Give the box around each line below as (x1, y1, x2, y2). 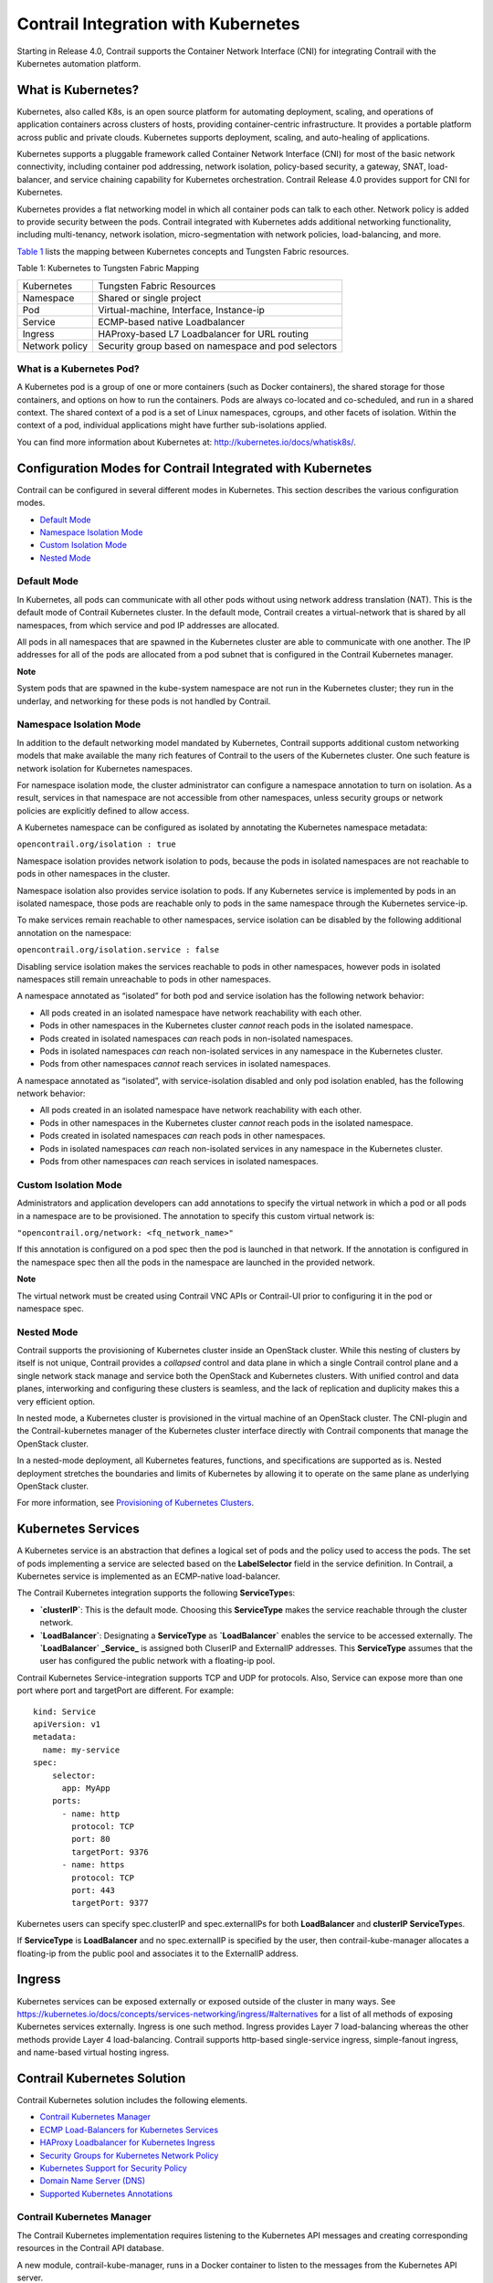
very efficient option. (16, 1395, 96, 1406)
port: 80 (71, 1834, 110, 1845)
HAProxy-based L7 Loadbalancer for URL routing (97, 327, 309, 340)
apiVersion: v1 (33, 1719, 101, 1730)
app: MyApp (61, 1783, 110, 1794)
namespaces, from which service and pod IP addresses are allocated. (16, 619, 280, 630)
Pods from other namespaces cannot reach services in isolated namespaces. (39, 1058, 331, 1069)
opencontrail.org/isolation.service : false (16, 945, 220, 955)
